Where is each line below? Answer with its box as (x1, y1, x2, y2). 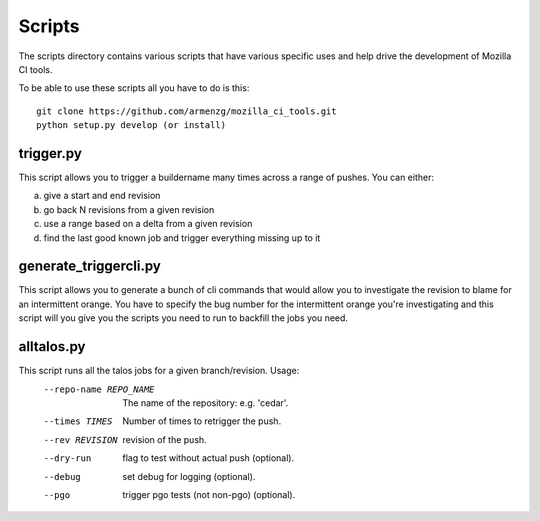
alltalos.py (18, 338, 86, 355)
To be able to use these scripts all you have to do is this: (18, 82, 250, 94)
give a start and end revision (43, 190, 161, 202)
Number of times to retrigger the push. (122, 415, 282, 427)
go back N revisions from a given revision (43, 203, 215, 215)
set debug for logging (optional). (122, 470, 256, 482)
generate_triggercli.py (18, 258, 162, 275)
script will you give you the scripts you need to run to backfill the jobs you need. (18, 312, 349, 324)
